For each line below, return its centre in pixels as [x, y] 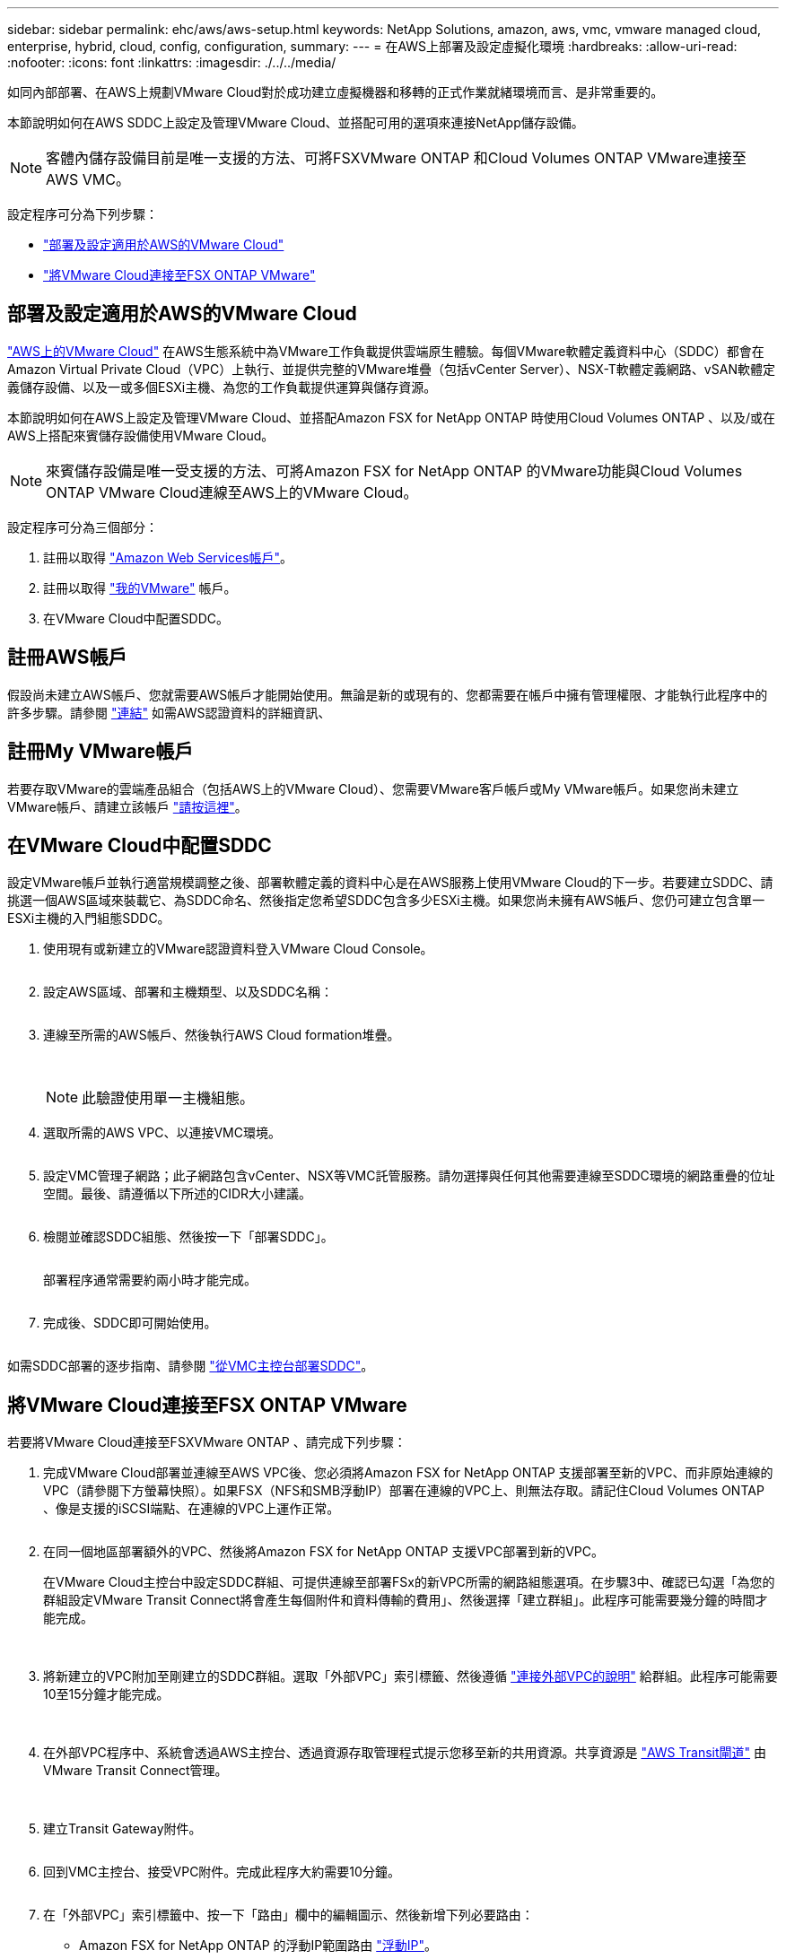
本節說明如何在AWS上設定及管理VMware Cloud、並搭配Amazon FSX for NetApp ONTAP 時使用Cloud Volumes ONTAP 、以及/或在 [392, 417]
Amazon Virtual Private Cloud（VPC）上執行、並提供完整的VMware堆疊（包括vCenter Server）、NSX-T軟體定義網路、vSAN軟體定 [391, 369]
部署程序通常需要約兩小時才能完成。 [150, 1280]
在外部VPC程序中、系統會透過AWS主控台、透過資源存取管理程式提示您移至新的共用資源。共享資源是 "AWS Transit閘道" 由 [405, 1753]
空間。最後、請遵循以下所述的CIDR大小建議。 [178, 1194]
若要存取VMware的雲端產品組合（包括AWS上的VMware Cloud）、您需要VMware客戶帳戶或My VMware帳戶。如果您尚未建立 [373, 788]
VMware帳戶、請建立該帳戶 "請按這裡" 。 [127, 806]
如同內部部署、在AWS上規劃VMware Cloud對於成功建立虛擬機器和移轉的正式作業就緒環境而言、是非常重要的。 [336, 92]
